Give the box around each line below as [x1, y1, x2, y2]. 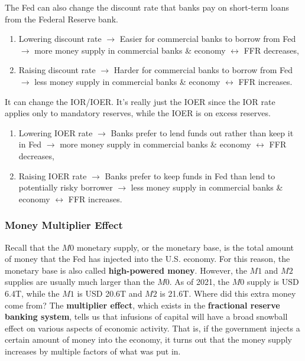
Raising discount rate [18, 64, 96, 76]
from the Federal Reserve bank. [5, 12, 118, 25]
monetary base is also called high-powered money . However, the [5, 264, 247, 276]
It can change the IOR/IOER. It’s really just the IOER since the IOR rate [5, 95, 275, 107]
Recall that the [5, 241, 59, 253]
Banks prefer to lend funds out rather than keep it [111, 126, 294, 139]
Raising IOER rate [18, 169, 87, 182]
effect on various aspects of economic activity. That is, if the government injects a [5, 321, 300, 334]
